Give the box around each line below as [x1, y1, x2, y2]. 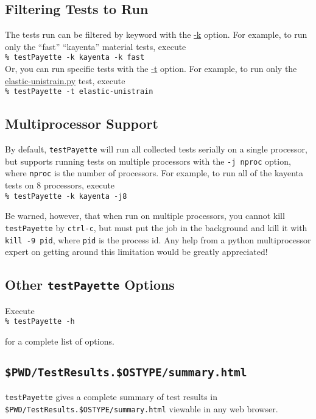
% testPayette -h [5, 317, 75, 326]
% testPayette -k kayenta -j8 [5, 192, 127, 201]
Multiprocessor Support [5, 114, 158, 133]
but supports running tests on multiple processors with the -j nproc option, [5, 154, 291, 167]
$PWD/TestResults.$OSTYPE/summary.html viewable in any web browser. [5, 402, 278, 415]
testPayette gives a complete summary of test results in [5, 390, 218, 403]
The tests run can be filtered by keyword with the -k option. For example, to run [5, 28, 307, 41]
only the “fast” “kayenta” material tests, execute [5, 40, 186, 52]
